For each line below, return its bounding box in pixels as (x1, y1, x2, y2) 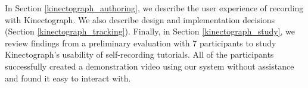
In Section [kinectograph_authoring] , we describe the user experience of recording (5, 2, 304, 14)
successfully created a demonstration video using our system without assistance (5, 59, 294, 72)
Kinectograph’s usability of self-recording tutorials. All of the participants (5, 48, 274, 61)
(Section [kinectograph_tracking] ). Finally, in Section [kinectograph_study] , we (5, 25, 295, 37)
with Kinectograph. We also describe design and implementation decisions (5, 13, 275, 26)
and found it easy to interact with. (5, 71, 131, 84)
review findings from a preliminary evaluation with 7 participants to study (5, 36, 276, 49)
